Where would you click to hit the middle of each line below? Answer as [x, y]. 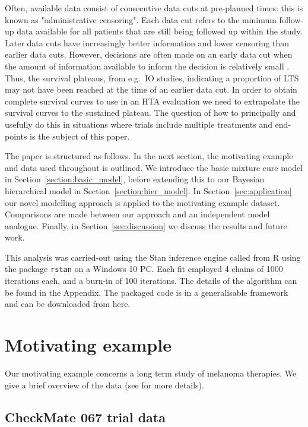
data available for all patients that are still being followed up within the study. [160, 31]
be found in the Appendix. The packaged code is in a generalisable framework [147, 292]
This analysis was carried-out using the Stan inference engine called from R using [153, 257]
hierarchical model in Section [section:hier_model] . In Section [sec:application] [148, 190]
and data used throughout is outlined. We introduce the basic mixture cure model [154, 167]
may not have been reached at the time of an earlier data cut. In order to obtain [151, 89]
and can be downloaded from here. [68, 304]
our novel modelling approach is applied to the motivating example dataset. [142, 202]
